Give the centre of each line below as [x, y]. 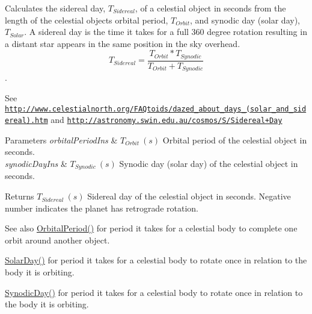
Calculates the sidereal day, [55, 8]
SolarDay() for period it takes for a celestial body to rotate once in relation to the [156, 260]
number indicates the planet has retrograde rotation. [102, 208]
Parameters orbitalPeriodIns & [61, 140]
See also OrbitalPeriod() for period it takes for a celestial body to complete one [151, 228]
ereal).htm [26, 121]
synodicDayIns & [36, 163]
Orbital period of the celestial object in [235, 140]
